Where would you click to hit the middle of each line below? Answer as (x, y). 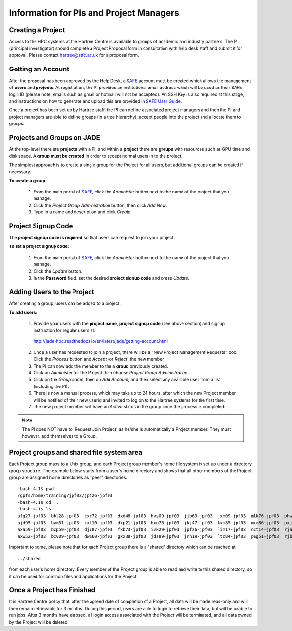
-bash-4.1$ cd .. (38, 502)
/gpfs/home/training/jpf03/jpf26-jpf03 (65, 495)
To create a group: (28, 180)
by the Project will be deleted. (39, 622)
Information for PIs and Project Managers (94, 13)
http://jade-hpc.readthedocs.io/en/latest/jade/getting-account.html (100, 341)
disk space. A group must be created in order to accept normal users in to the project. (96, 156)
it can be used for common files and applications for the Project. (73, 576)
